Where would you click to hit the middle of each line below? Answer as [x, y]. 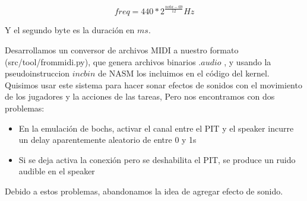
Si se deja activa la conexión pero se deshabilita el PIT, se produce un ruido [157, 159]
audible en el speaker [57, 171]
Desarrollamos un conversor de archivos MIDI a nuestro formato [122, 50]
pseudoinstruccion [37, 73]
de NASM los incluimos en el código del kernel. [184, 73]
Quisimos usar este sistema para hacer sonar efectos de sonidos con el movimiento [153, 84]
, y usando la [248, 61]
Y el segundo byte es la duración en [70, 30]
